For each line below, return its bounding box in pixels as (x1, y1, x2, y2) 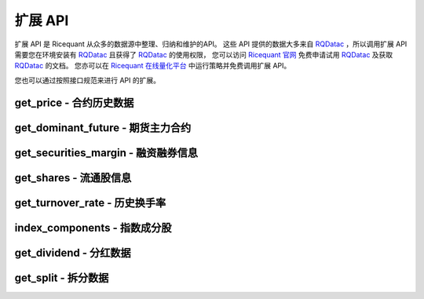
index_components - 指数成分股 (14, 221, 172, 235)
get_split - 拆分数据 (14, 271, 109, 284)
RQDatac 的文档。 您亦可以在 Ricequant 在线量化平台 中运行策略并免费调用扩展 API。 (14, 61, 291, 71)
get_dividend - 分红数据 (14, 246, 131, 259)
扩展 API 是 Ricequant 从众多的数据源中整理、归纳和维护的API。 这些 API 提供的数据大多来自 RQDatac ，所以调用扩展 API (14, 39, 408, 49)
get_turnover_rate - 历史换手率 (14, 196, 166, 210)
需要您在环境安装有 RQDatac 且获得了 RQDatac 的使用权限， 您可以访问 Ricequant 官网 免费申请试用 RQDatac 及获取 (14, 49, 393, 59)
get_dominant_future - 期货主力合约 (14, 121, 192, 134)
